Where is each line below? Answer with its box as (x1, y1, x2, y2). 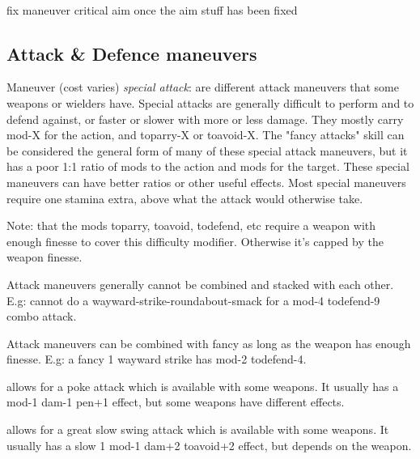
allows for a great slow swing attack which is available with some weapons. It (6, 421, 389, 438)
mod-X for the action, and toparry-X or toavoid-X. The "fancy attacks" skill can (6, 126, 405, 143)
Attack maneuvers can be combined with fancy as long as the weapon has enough (6, 334, 411, 351)
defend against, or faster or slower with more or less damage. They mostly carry (6, 110, 404, 127)
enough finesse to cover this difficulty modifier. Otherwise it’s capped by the (6, 232, 384, 249)
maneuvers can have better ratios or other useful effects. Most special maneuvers (6, 173, 406, 190)
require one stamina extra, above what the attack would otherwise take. (6, 189, 363, 206)
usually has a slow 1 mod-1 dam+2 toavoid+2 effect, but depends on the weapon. (6, 436, 412, 453)
